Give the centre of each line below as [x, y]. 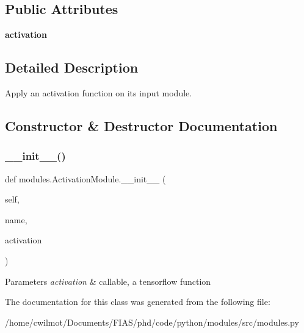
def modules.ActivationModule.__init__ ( [85, 178]
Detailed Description [72, 67]
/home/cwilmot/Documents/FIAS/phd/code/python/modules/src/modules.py [152, 322]
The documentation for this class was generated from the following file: [138, 302]
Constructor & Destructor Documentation [141, 125]
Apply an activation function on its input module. [99, 93]
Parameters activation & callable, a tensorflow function [108, 281]
